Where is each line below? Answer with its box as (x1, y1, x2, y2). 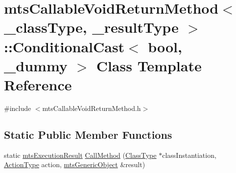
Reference (4, 74, 72, 94)
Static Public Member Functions (4, 127, 172, 142)
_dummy (4, 55, 68, 75)
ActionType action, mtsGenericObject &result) (4, 159, 145, 170)
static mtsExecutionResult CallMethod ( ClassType (4, 150, 157, 160)
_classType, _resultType (4, 17, 179, 37)
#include (4, 103, 31, 113)
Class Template (96, 55, 202, 75)
